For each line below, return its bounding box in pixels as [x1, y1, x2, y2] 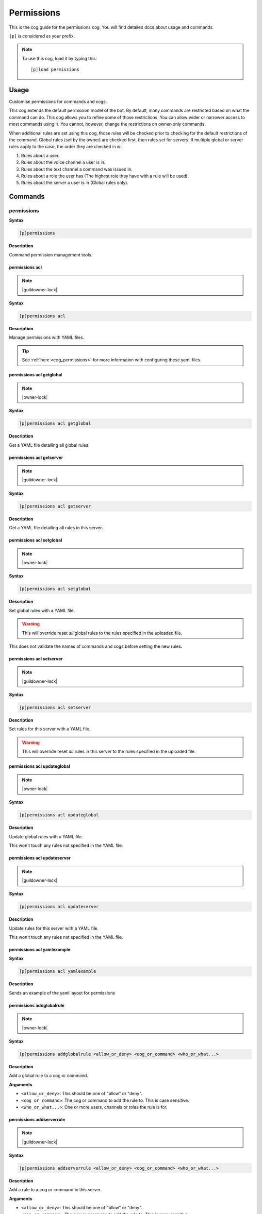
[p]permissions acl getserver [19, 503, 91, 509]
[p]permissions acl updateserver [19, 904, 99, 910]
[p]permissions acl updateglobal [19, 812, 99, 818]
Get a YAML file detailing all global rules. [9, 442, 90, 448]
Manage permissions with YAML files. [9, 335, 84, 340]
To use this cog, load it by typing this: [22, 55, 97, 61]
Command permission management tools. [9, 252, 93, 257]
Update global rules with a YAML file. [9, 833, 83, 840]
